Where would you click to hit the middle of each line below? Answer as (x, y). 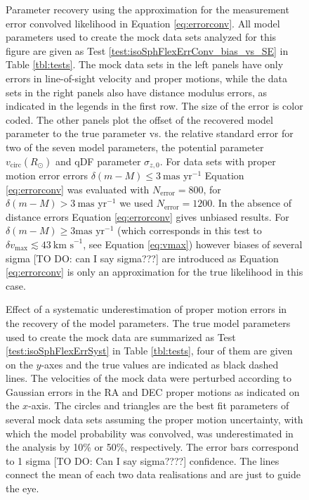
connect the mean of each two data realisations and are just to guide (153, 474)
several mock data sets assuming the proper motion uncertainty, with (154, 419)
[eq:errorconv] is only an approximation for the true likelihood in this (154, 272)
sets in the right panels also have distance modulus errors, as (137, 92)
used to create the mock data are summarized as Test (121, 336)
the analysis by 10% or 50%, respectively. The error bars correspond (152, 447)
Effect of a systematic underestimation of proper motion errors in (146, 309)
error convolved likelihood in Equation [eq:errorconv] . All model (143, 23)
